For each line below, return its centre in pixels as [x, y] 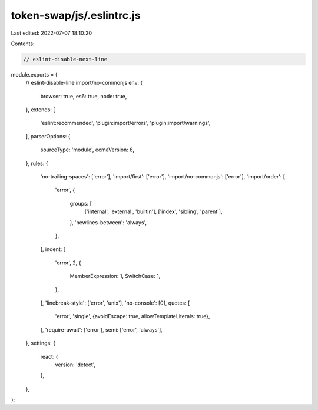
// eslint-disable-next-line [65, 59]
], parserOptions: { [48, 136]
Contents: [23, 44]
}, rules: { [37, 163]
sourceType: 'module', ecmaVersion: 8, [87, 150]
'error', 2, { [68, 263]
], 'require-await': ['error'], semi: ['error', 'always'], [102, 329]
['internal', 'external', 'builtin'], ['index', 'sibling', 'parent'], [153, 211]
